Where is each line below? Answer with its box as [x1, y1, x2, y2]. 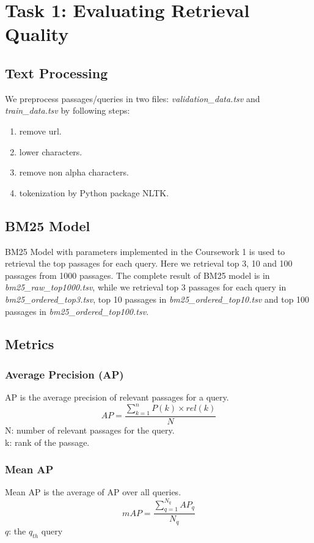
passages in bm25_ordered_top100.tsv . [5, 305, 149, 317]
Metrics [5, 334, 54, 353]
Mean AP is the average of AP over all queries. [5, 486, 181, 498]
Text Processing [5, 63, 108, 82]
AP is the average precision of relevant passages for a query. [5, 391, 229, 404]
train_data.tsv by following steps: [5, 104, 130, 117]
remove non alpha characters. [19, 166, 129, 179]
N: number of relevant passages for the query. [5, 424, 175, 437]
